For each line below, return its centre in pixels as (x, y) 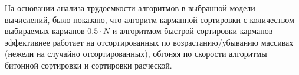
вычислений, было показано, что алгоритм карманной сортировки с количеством (149, 19)
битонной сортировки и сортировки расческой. (88, 65)
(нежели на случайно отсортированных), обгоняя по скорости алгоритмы (136, 54)
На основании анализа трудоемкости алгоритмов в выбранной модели (130, 8)
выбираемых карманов (45, 31)
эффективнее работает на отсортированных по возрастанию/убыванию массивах (149, 42)
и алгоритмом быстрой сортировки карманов (193, 31)
